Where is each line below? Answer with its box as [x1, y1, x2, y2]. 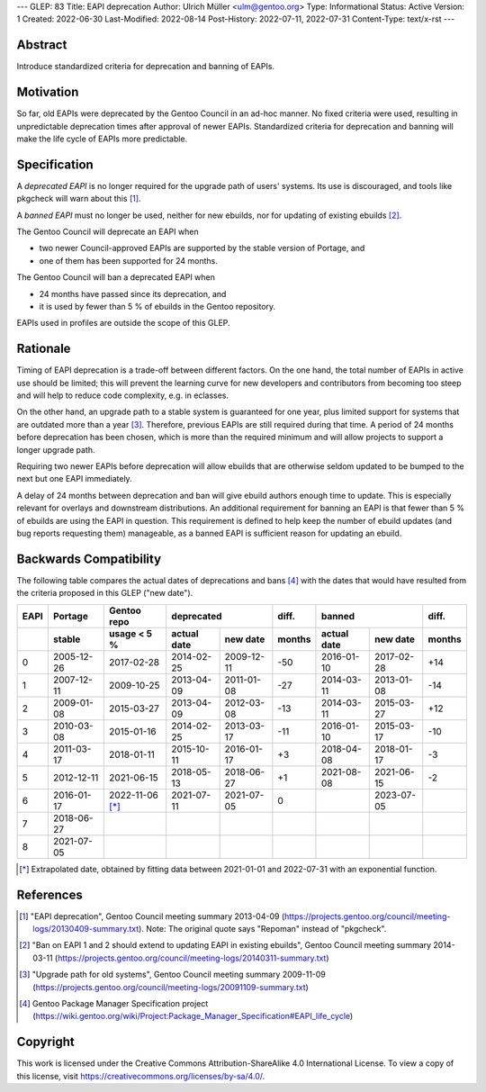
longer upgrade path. [16, 444, 95, 455]
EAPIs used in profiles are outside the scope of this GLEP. [16, 318, 230, 329]
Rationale [16, 341, 71, 356]
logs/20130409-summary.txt [32, 923, 139, 934]
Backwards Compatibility [16, 551, 162, 566]
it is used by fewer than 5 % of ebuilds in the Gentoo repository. [39, 302, 276, 312]
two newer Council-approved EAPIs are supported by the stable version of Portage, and [39, 243, 365, 254]
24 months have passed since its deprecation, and [39, 288, 227, 299]
